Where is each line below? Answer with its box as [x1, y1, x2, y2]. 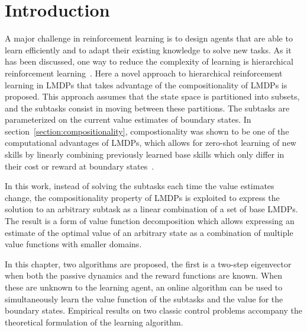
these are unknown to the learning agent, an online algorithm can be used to [5, 281, 283, 293]
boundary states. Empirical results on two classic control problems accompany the [5, 304, 302, 317]
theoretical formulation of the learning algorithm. [5, 315, 183, 328]
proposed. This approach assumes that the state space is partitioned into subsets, [5, 90, 300, 103]
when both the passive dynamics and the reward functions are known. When [5, 269, 283, 282]
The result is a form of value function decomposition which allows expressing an [5, 215, 295, 227]
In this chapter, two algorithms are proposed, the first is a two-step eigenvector [5, 257, 292, 270]
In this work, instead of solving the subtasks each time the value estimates [5, 180, 274, 192]
